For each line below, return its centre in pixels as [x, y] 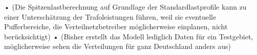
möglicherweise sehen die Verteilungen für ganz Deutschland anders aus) [117, 46]
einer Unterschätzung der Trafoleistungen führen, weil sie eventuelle [110, 16]
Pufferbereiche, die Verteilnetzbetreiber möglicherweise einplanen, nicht [116, 26]
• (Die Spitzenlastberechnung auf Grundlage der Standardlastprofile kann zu [125, 7]
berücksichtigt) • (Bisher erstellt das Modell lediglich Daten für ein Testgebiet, [129, 36]
